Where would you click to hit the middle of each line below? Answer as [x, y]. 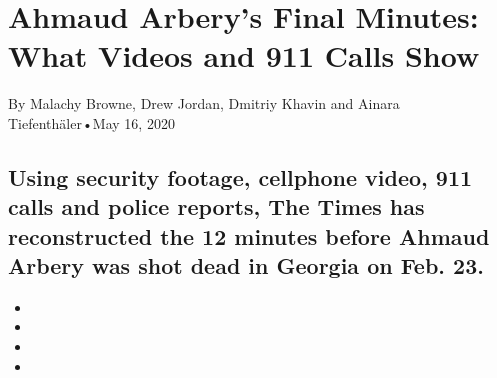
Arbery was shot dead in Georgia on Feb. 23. [246, 265]
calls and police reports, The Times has [216, 206]
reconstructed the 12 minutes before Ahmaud [249, 235]
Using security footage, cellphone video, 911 [240, 176]
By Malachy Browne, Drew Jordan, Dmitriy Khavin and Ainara [204, 103]
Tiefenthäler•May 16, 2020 [91, 122]
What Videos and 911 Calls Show [244, 55]
